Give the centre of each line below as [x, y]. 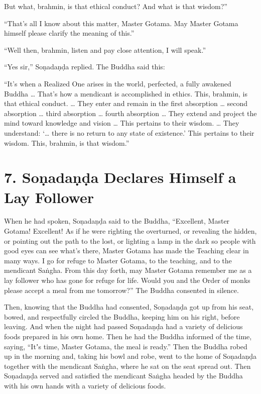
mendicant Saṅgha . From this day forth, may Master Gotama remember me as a [128, 270]
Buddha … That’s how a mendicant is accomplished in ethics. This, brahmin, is [126, 93]
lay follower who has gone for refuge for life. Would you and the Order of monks [127, 280]
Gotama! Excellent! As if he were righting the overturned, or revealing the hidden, [130, 231]
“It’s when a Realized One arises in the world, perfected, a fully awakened [118, 83]
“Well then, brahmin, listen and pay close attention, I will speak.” [105, 50]
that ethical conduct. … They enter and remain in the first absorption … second [126, 103]
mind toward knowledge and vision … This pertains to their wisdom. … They [122, 123]
